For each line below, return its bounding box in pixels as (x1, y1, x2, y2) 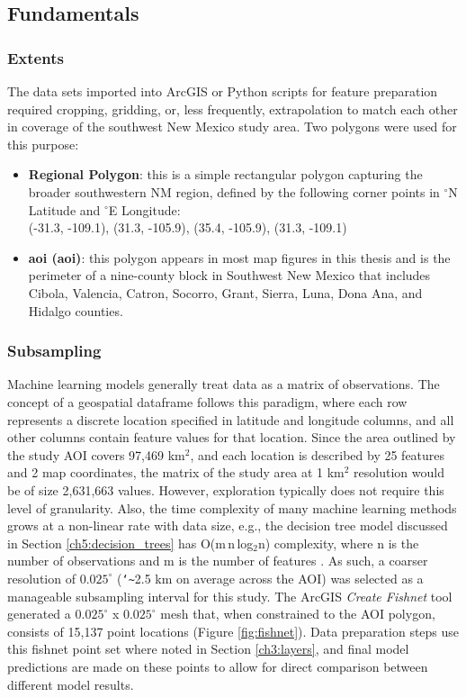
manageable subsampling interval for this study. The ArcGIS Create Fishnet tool (7, 586, 453, 605)
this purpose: (7, 134, 79, 153)
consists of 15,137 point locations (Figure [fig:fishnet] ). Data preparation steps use (7, 621, 460, 640)
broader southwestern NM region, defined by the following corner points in (28, 182, 440, 201)
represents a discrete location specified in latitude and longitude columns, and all (7, 410, 454, 429)
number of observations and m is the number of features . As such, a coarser (7, 551, 428, 570)
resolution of (7, 568, 76, 587)
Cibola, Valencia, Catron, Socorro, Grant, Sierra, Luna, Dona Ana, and (28, 283, 423, 302)
